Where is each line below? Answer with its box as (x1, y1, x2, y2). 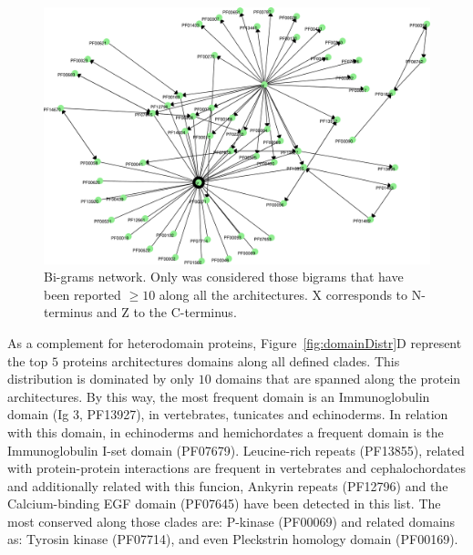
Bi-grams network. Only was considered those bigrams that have (44, 267, 404, 286)
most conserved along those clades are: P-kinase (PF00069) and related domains (7, 511, 456, 530)
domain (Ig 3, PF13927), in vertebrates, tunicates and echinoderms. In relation (7, 405, 448, 424)
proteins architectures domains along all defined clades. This (62, 351, 400, 370)
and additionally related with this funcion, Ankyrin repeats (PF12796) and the (7, 476, 448, 495)
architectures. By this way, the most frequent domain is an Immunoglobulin (7, 386, 430, 406)
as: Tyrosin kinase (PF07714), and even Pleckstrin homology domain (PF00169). (7, 529, 458, 549)
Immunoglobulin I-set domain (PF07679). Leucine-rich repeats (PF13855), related (7, 440, 465, 459)
